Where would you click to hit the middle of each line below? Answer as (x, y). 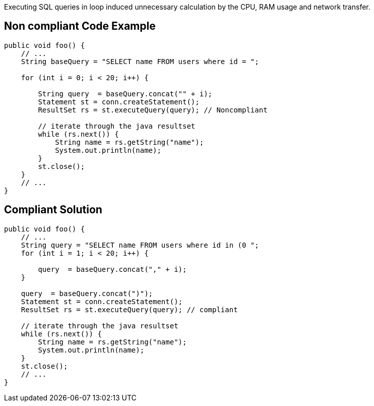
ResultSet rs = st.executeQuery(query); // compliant (129, 309)
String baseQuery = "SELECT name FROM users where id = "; (140, 61)
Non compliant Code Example (80, 26)
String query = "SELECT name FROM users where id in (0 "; (140, 245)
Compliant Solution (53, 210)
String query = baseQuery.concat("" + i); (125, 94)
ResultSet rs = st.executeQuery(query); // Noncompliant (153, 110)
